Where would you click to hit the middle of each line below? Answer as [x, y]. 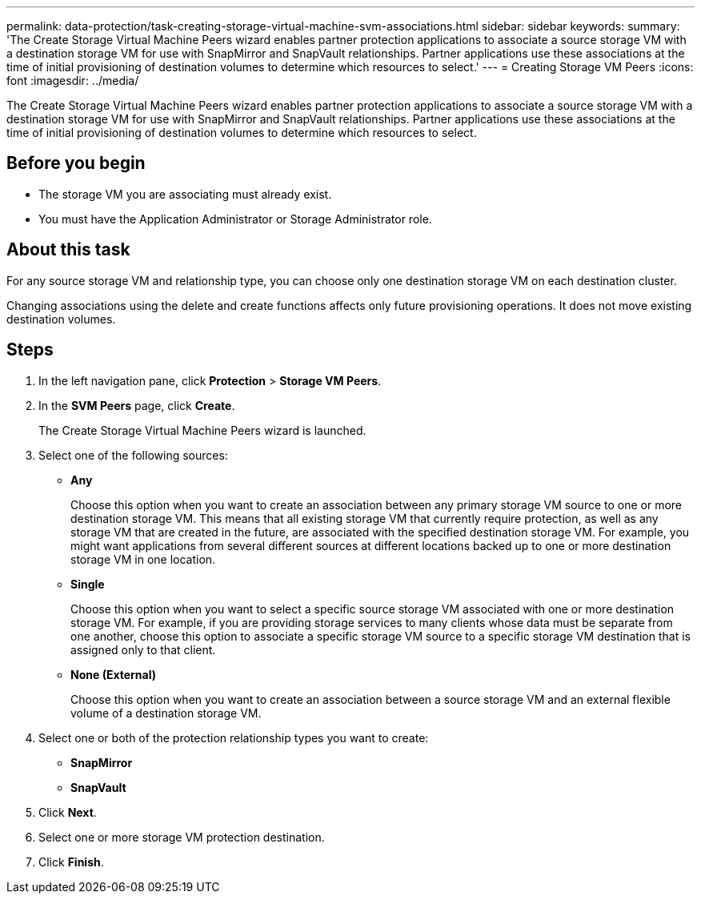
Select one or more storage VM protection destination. [182, 837]
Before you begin [76, 163]
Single [88, 584]
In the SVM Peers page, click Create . [137, 405]
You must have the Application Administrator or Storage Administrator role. [235, 219]
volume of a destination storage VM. [166, 713]
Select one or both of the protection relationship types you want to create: [234, 737]
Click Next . [68, 812]
